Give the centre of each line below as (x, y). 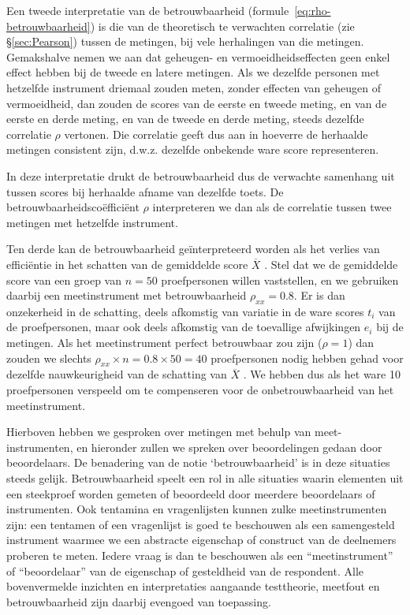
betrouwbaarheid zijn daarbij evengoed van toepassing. (139, 601)
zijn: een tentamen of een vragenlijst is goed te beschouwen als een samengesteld (201, 524)
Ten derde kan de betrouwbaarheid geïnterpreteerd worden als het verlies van (193, 249)
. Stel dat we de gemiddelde (331, 264)
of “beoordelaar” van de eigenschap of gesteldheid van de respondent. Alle (185, 570)
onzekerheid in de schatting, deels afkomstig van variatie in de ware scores (185, 311)
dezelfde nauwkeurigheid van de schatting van (117, 374)
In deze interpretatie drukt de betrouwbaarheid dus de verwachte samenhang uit (201, 175)
